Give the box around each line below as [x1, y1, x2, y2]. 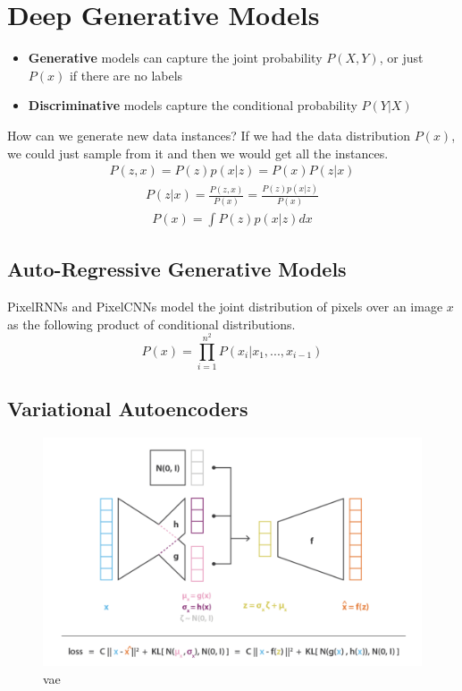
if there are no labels [69, 65, 183, 84]
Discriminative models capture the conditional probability [28, 96, 357, 115]
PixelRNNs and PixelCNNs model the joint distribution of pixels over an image [7, 297, 443, 316]
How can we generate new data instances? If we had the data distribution [7, 125, 410, 144]
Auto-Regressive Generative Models [7, 255, 347, 283]
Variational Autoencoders [7, 395, 248, 422]
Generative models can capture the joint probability [28, 48, 323, 67]
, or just [379, 48, 424, 67]
